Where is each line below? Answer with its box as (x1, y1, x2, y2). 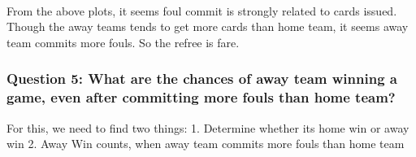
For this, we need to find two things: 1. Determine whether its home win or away (6, 119, 409, 136)
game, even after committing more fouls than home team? (6, 87, 396, 107)
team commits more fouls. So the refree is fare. (6, 33, 240, 50)
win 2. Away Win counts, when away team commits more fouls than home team (6, 135, 405, 152)
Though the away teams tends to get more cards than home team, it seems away (6, 18, 409, 35)
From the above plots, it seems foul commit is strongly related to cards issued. (6, 2, 397, 19)
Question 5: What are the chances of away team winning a (6, 68, 397, 89)
